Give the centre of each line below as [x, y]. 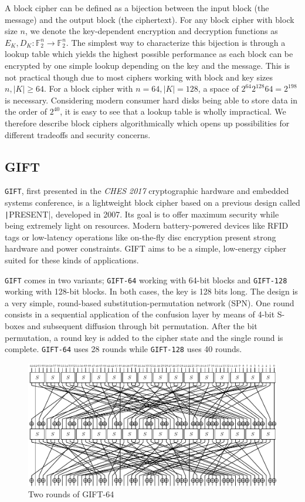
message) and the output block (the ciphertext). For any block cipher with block [150, 19]
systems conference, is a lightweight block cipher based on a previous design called [152, 202]
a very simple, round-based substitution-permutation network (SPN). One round [150, 302]
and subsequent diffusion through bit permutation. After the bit [142, 326]
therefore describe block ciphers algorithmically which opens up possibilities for [147, 123]
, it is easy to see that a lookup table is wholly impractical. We [173, 111]
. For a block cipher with [88, 88]
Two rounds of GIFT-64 [71, 494]
